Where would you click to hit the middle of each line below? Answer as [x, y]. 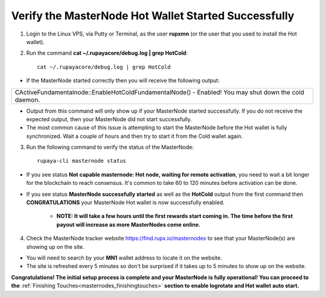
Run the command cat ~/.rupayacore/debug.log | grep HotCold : [107, 53]
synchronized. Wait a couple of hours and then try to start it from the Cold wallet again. [134, 136]
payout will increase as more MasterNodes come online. [128, 224]
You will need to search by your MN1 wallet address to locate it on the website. [124, 258]
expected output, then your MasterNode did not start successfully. [109, 119]
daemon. [27, 99]
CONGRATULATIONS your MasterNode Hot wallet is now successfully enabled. [125, 202]
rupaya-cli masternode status [82, 161]
